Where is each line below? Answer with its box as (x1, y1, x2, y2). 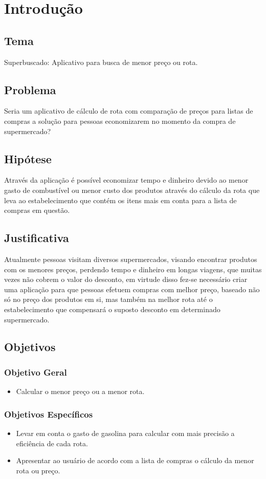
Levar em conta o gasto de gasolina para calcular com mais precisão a (16, 427, 235, 438)
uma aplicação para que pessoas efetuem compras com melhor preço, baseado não (4, 284, 260, 294)
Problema (4, 81, 56, 97)
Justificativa (4, 230, 69, 246)
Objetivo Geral (4, 365, 67, 378)
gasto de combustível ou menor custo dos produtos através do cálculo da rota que (4, 184, 260, 195)
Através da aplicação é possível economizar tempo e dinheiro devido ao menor (4, 175, 249, 185)
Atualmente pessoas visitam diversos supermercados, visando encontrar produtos (4, 253, 257, 264)
